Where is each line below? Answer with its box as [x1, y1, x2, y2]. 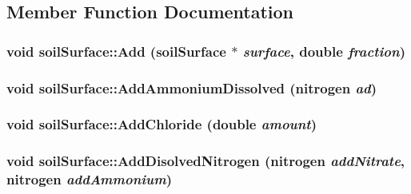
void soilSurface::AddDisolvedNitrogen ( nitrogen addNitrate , [6, 151, 405, 171]
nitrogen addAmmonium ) [6, 169, 173, 189]
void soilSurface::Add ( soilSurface [6, 41, 226, 61]
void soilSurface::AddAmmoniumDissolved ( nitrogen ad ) [6, 77, 377, 97]
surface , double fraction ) [242, 41, 405, 61]
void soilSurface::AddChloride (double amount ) [6, 114, 317, 134]
